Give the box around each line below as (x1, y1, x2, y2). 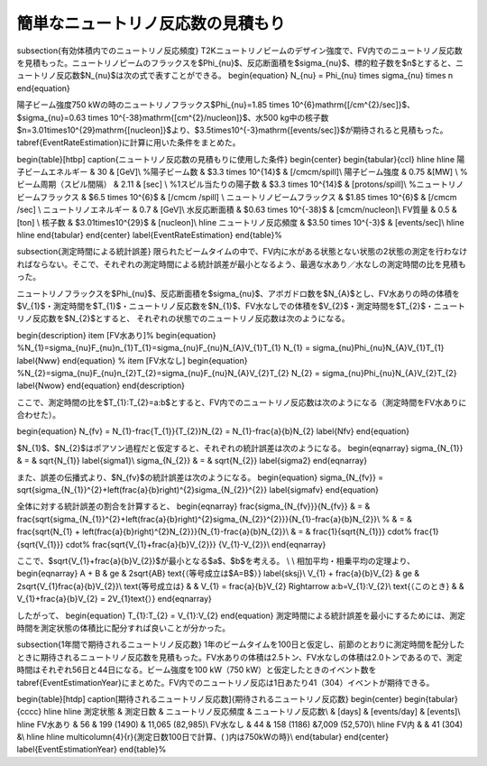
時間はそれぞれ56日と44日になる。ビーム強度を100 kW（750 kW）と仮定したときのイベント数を (16, 664, 377, 676)
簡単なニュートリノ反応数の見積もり (16, 14, 286, 33)
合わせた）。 (16, 410, 60, 420)
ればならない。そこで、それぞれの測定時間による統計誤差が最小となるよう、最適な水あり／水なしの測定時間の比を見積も (16, 258, 466, 270)
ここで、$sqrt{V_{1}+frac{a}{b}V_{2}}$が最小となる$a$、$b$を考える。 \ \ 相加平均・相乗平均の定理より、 (16, 556, 415, 566)
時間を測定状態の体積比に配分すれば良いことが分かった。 (16, 623, 230, 633)
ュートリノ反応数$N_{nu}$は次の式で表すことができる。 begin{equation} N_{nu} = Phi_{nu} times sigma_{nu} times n (16, 70, 454, 81)
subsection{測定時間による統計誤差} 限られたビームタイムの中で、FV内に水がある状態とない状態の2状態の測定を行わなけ (16, 246, 468, 257)
